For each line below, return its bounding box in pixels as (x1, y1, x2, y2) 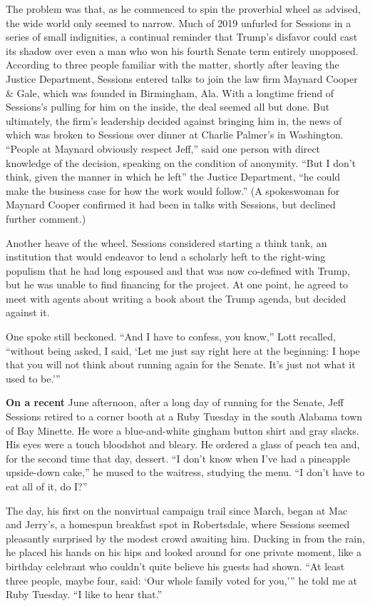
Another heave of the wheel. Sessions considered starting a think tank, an (6, 235, 327, 250)
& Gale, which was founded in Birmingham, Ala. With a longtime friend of (6, 85, 334, 100)
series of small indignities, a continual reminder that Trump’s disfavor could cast (6, 29, 358, 44)
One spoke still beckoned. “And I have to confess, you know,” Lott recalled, (6, 329, 336, 344)
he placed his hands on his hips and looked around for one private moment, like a (6, 545, 361, 560)
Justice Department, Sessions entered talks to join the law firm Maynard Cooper (6, 71, 358, 86)
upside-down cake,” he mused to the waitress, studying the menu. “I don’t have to (6, 465, 365, 480)
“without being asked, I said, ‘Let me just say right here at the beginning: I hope (6, 343, 360, 358)
